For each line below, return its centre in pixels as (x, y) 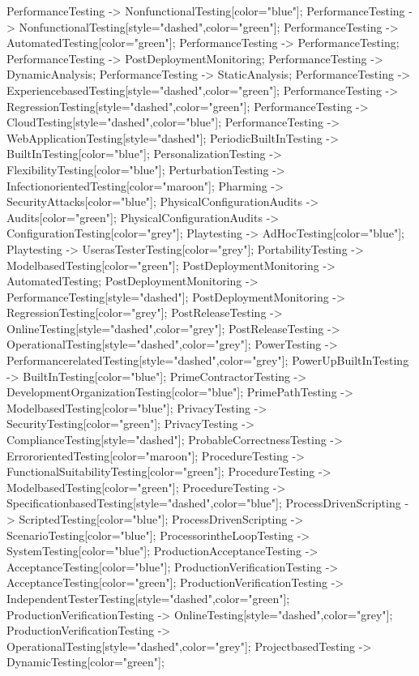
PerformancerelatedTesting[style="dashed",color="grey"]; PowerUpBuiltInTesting (208, 360)
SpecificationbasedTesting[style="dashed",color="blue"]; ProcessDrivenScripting (204, 503)
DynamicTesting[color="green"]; (86, 662)
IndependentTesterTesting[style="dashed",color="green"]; (148, 598)
